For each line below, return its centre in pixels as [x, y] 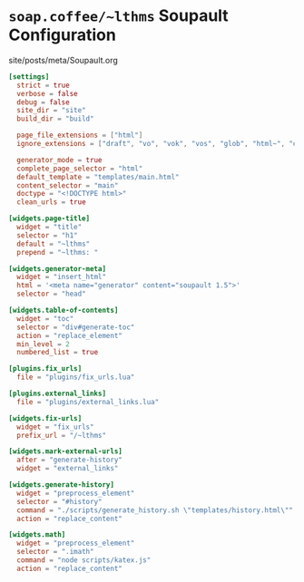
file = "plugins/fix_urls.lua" [76, 377]
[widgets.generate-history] [62, 485]
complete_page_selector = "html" [80, 169]
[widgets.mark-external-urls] [66, 451]
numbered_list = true [58, 353]
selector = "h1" [47, 235]
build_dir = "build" [55, 119]
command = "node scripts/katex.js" [84, 560]
